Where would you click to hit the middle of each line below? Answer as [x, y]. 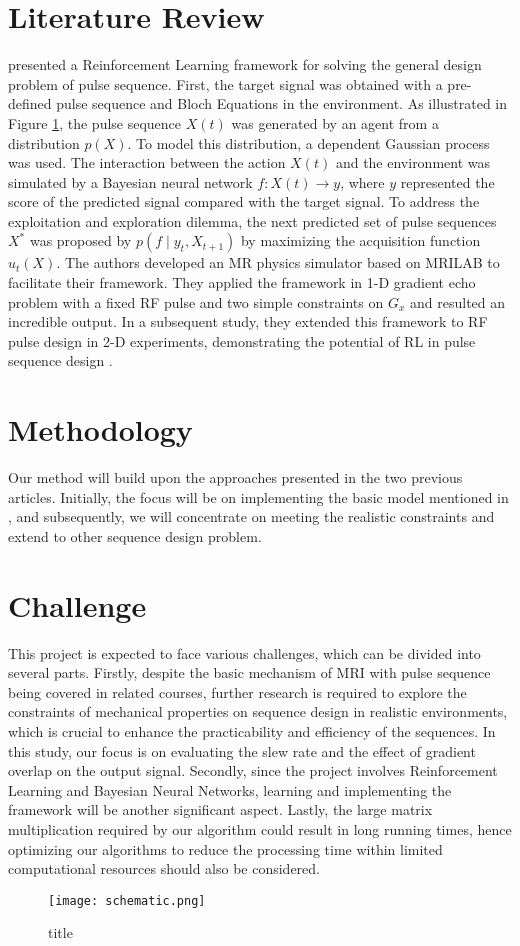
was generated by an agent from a [335, 122]
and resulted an [458, 301]
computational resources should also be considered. [164, 868]
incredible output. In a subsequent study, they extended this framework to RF [248, 321]
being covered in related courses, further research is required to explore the [237, 691]
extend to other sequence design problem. [135, 535]
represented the [447, 181]
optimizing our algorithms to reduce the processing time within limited [225, 848]
